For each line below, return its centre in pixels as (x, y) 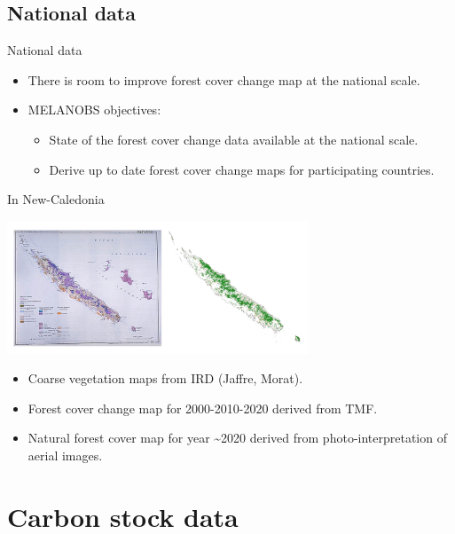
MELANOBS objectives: (94, 110)
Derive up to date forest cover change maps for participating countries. (242, 169)
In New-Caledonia (56, 199)
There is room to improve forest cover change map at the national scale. (224, 79)
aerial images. (65, 455)
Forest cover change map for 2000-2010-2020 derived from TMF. (203, 408)
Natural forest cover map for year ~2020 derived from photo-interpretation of (237, 438)
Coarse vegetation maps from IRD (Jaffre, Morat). (165, 378)
